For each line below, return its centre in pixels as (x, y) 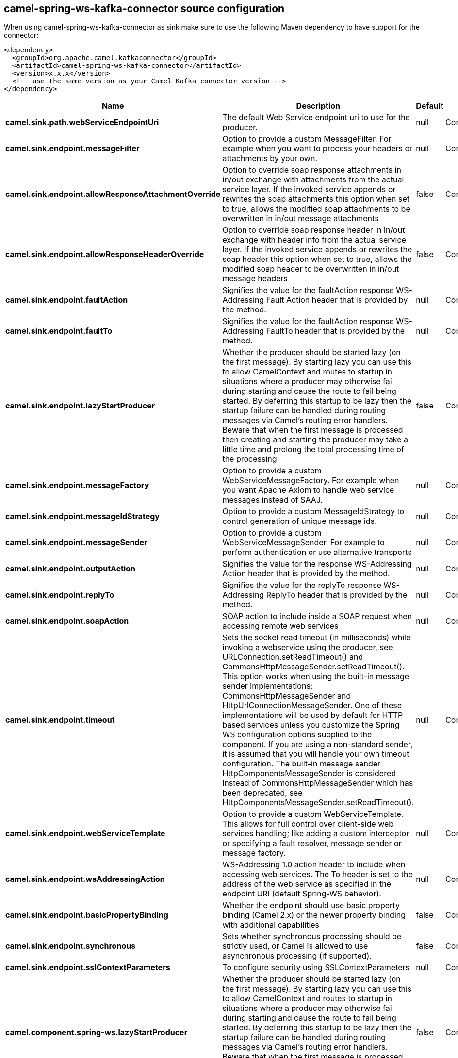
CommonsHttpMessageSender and (287, 696)
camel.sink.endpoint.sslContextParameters (88, 968)
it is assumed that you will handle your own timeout (316, 754)
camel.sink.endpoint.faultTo (59, 331)
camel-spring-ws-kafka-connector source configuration (144, 8)
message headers (255, 279)
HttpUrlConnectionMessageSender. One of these (312, 706)
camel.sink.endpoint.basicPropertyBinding (87, 915)
